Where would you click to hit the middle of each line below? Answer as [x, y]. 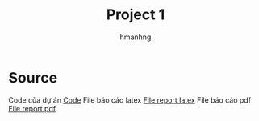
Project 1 [136, 15]
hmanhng [136, 37]
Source [33, 77]
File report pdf [32, 108]
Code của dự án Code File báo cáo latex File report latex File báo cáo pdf [130, 100]
